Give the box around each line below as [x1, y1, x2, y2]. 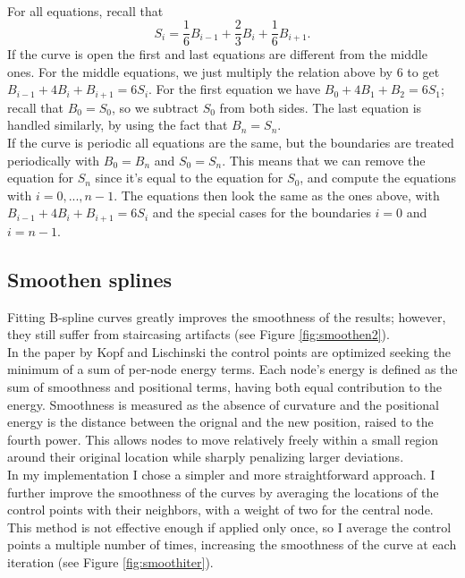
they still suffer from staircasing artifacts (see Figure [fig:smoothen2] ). [7, 325, 390, 344]
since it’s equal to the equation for [95, 168, 283, 187]
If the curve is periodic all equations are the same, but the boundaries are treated [7, 133, 454, 152]
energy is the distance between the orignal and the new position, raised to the [7, 412, 434, 431]
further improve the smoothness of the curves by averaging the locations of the [7, 482, 439, 501]
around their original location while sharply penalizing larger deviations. [7, 447, 404, 466]
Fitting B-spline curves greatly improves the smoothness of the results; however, [7, 307, 446, 326]
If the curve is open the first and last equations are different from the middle [7, 45, 427, 64]
